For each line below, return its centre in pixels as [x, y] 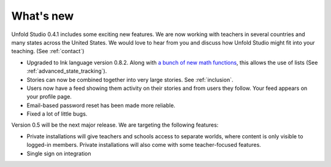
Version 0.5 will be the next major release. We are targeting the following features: [115, 125]
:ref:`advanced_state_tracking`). [67, 71]
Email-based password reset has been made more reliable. [101, 105]
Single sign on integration [59, 154]
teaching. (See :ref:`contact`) [48, 51]
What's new [43, 16]
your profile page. [49, 97]
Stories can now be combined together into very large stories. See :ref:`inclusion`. [130, 80]
